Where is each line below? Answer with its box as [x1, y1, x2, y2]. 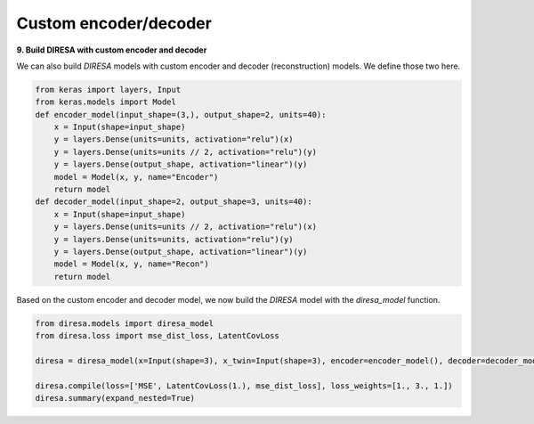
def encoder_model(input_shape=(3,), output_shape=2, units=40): [35, 110, 327, 119]
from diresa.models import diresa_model [35, 318, 214, 329]
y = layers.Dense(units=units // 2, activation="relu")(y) [53, 147, 318, 157]
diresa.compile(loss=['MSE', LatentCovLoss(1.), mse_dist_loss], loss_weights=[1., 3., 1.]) [35, 380, 453, 391]
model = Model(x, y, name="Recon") [53, 259, 209, 269]
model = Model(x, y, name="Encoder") [53, 172, 219, 182]
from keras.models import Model [35, 97, 177, 107]
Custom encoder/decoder [16, 13, 213, 33]
